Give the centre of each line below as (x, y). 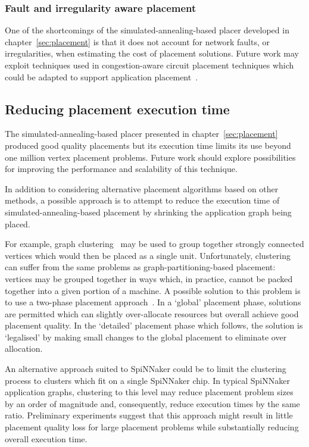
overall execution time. (46, 438)
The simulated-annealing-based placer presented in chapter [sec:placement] (141, 134)
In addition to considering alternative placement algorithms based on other (142, 188)
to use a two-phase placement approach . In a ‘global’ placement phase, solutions (153, 302)
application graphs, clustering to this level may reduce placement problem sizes (149, 392)
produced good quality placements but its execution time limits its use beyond (148, 145)
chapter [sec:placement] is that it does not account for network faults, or (137, 41)
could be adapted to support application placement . (102, 76)
